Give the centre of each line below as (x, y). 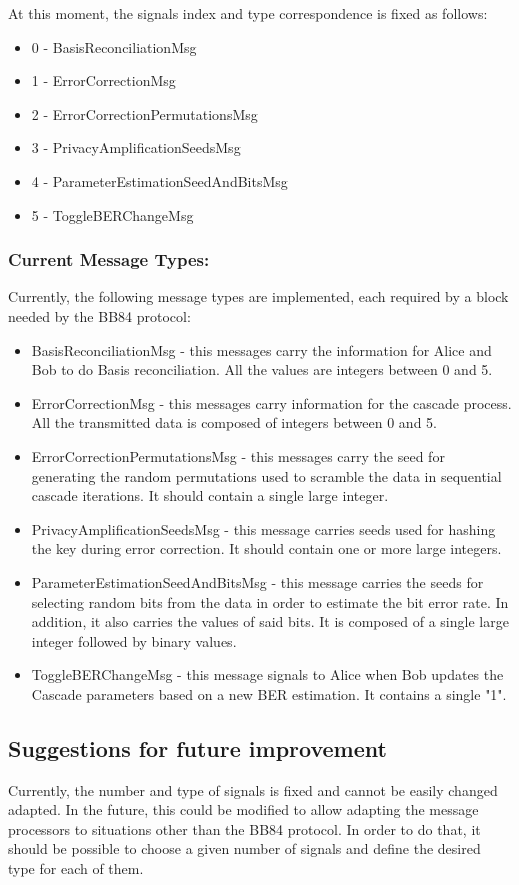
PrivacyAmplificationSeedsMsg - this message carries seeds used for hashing (263, 528)
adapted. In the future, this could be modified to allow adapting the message (243, 809)
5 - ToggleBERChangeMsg (112, 214)
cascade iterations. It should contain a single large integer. (210, 495)
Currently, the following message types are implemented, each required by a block (258, 296)
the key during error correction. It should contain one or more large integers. (266, 548)
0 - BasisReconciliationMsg (114, 46)
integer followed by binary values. (134, 640)
